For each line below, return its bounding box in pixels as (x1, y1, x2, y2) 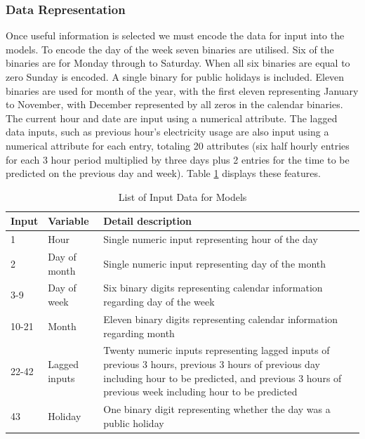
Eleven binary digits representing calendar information (103, 311, 338, 326)
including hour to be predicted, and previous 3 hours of (103, 370, 342, 385)
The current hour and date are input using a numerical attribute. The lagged (6, 110, 338, 125)
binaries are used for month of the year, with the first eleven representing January (6, 83, 359, 98)
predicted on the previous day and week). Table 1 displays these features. (6, 166, 321, 181)
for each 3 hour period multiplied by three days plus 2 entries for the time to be (6, 152, 350, 166)
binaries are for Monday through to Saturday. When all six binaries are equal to (6, 55, 350, 70)
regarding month (103, 325, 175, 340)
